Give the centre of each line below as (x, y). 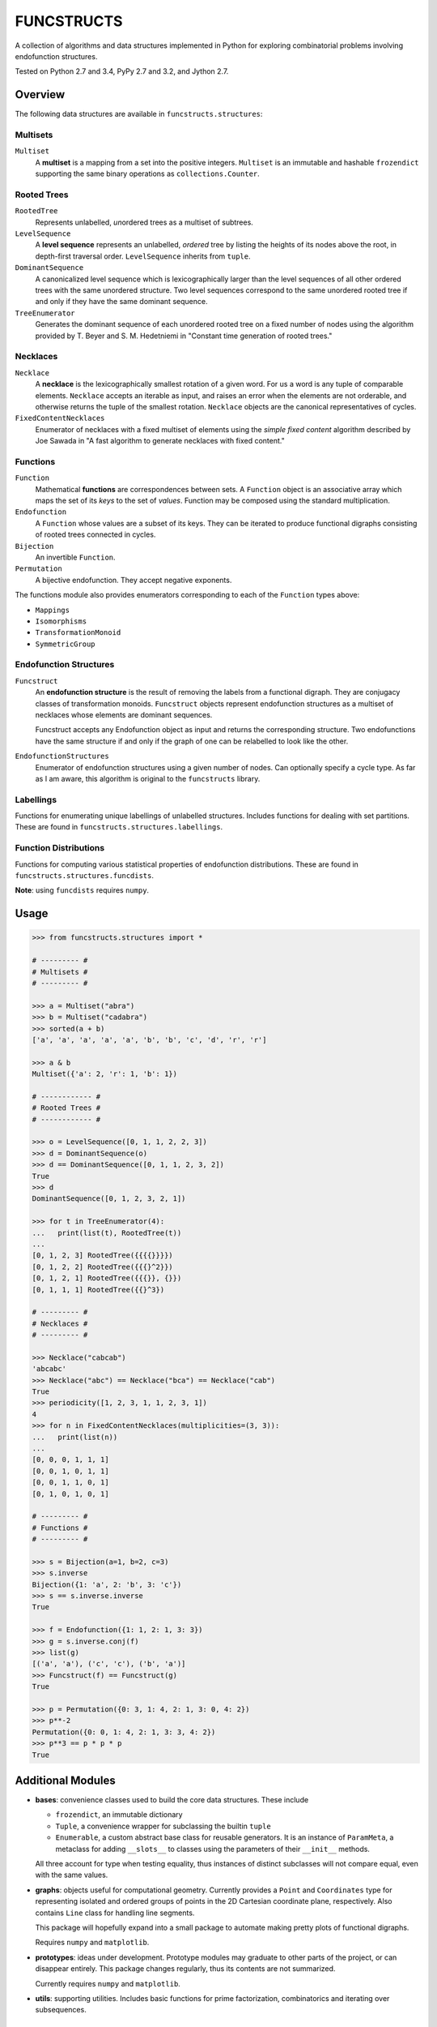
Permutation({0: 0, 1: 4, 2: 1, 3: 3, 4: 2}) (124, 1732)
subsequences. (61, 2010)
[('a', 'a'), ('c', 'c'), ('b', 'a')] (109, 1664)
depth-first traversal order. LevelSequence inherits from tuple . (143, 256)
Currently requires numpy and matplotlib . (108, 1983)
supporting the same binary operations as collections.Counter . (148, 174)
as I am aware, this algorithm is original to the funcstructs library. (148, 778)
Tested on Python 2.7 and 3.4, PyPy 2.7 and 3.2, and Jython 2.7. (122, 71)
